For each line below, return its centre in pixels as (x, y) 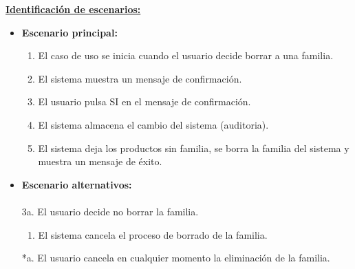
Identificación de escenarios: (73, 9)
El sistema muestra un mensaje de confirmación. (140, 78)
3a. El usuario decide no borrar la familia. (110, 211)
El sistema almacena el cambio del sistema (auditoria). (153, 124)
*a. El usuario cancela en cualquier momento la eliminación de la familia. (176, 258)
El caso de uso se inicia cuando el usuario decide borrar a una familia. (186, 55)
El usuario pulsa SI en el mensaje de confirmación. (144, 101)
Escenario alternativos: (77, 184)
